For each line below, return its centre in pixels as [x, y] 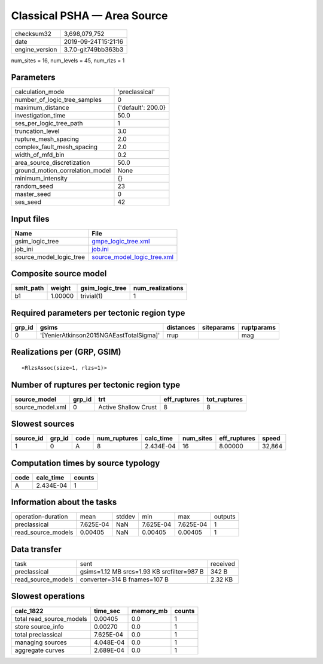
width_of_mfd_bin [40, 155]
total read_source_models [51, 618]
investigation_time [40, 116]
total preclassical [39, 634]
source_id [29, 439]
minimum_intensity [41, 179]
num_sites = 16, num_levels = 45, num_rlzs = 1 [68, 61]
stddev [126, 517]
